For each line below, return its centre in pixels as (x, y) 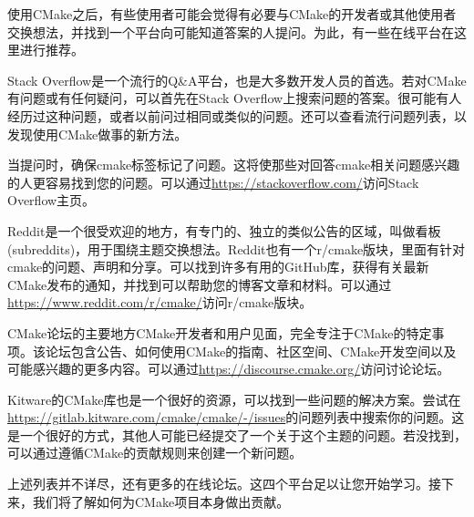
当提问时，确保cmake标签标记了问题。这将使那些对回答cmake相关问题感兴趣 (234, 165)
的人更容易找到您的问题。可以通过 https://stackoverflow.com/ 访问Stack (213, 182)
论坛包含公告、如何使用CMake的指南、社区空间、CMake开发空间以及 (251, 351)
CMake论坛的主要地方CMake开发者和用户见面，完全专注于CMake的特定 (220, 332)
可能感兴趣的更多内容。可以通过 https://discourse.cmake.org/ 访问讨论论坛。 (229, 369)
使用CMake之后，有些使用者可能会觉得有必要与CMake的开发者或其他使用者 (232, 14)
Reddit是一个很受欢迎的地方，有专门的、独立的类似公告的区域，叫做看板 (224, 230)
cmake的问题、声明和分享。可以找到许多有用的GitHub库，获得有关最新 (218, 267)
